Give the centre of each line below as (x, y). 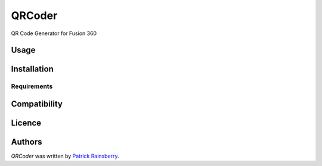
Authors (27, 142)
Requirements (32, 86)
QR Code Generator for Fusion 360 (54, 33)
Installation (32, 69)
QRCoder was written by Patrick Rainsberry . (65, 156)
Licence (26, 123)
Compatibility (37, 104)
